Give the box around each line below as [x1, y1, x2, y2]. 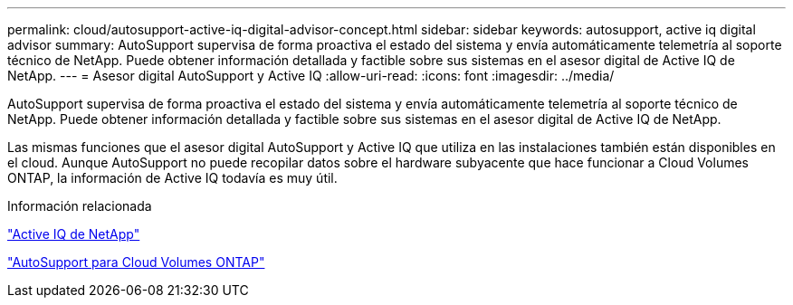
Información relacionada [7, 198, 152, 214]
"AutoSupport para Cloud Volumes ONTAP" [7, 254, 265, 270]
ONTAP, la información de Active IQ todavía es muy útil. [7, 170, 338, 186]
